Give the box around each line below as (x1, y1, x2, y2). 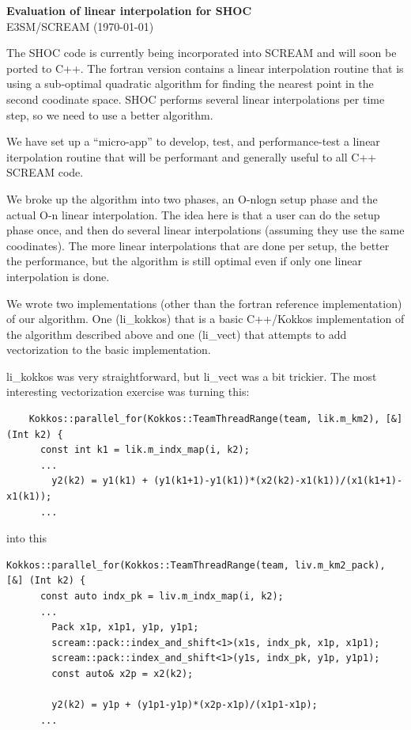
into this (6, 530, 47, 546)
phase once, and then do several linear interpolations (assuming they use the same (6, 222, 405, 238)
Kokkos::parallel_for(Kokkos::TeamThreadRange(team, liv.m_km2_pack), (6, 559, 386, 571)
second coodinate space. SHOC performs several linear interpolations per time (6, 90, 385, 107)
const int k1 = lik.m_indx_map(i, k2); (40, 444, 250, 456)
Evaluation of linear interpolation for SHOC (6, 2, 252, 18)
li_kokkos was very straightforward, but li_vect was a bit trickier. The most (6, 367, 377, 384)
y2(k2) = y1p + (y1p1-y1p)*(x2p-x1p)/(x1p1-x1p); (51, 699, 318, 711)
